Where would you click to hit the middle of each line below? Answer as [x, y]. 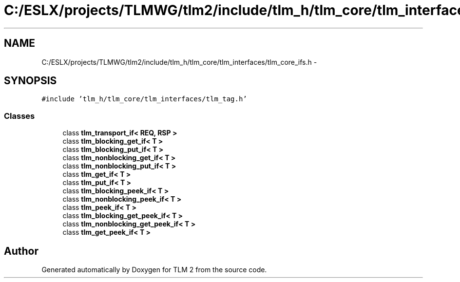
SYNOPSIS [30, 81]
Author [21, 251]
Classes [19, 116]
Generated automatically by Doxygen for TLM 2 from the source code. [154, 270]
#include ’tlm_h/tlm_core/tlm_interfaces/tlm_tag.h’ [144, 99]
